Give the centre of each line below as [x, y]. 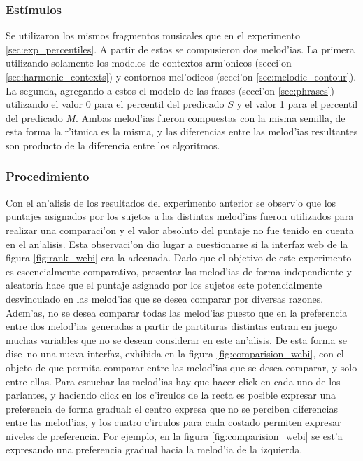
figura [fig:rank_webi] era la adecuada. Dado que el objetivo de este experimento [179, 257]
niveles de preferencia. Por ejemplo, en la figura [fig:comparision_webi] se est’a [174, 435]
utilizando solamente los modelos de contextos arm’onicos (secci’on [149, 63]
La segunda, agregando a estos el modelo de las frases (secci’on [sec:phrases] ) [170, 90]
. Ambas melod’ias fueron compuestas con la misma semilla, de [210, 117]
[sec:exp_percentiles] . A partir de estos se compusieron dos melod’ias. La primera [180, 49]
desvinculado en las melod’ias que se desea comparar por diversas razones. [165, 298]
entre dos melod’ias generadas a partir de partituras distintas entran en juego [172, 326]
